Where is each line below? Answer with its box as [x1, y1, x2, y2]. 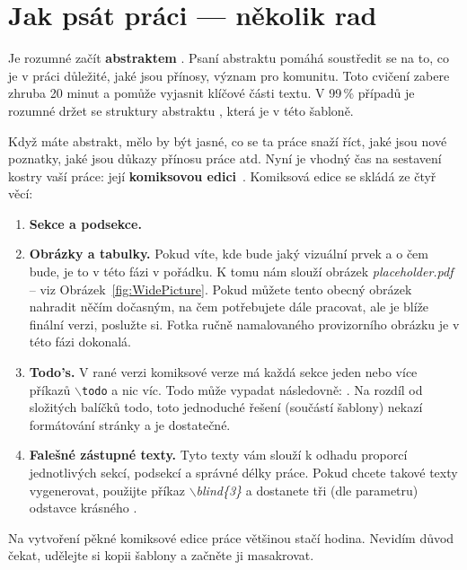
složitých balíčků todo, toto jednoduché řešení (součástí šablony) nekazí [29, 398, 423, 417]
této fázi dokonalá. [29, 332, 131, 351]
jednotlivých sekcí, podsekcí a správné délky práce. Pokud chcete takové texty [29, 463, 458, 482]
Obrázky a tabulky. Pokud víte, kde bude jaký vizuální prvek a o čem [29, 244, 428, 263]
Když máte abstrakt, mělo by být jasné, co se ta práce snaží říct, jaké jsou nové [8, 131, 447, 150]
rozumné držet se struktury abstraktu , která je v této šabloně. [8, 101, 354, 119]
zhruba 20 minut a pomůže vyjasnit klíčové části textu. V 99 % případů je [8, 83, 415, 102]
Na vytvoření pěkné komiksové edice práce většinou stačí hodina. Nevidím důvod [8, 528, 454, 547]
